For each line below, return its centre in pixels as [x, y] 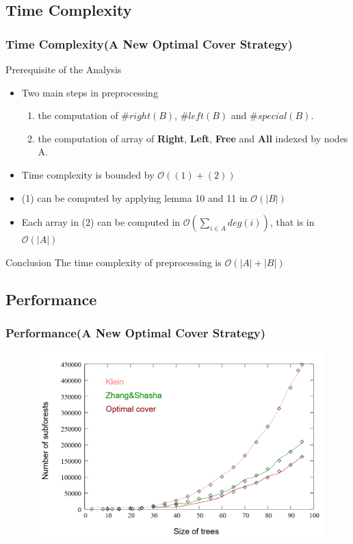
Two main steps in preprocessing [90, 92]
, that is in [292, 222]
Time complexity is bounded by [88, 174]
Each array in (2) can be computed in [101, 222]
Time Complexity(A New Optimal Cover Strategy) [149, 43]
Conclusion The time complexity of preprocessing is [114, 262]
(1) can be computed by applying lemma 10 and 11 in [134, 197]
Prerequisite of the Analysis [64, 69]
